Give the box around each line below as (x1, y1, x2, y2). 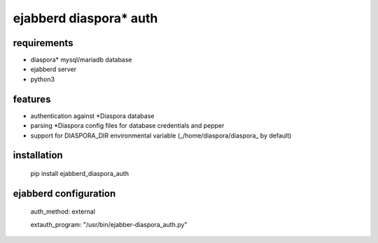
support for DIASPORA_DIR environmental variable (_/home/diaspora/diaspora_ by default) (30, 131, 292, 140)
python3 (30, 75, 55, 83)
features (13, 93, 51, 105)
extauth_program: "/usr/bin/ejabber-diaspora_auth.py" (30, 220, 188, 228)
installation (13, 149, 63, 161)
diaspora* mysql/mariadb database (30, 56, 132, 64)
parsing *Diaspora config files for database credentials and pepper (30, 121, 225, 130)
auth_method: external (30, 207, 96, 216)
